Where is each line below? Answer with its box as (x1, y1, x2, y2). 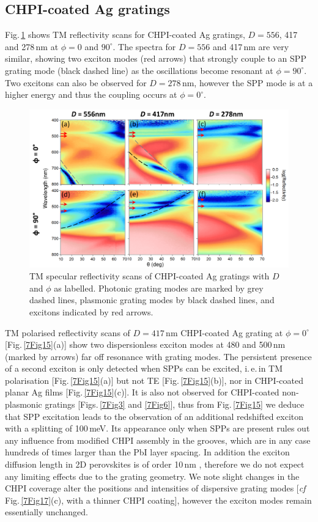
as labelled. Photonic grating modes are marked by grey (54, 281, 264, 294)
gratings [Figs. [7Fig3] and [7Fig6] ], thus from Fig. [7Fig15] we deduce (45, 398, 305, 411)
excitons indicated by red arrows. (29, 305, 153, 318)
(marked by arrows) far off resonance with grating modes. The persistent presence (5, 350, 312, 362)
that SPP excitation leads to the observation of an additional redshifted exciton (5, 410, 304, 422)
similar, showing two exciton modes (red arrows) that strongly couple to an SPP (5, 52, 306, 65)
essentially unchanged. (5, 505, 88, 518)
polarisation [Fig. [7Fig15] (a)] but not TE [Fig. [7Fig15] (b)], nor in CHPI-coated (5, 373, 303, 386)
